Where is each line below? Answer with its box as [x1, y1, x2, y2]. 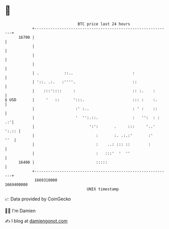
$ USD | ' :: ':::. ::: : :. [5, 97, 158, 103]
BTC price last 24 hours [77, 21, 130, 27]
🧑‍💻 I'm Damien [5, 208, 36, 214]
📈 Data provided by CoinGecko [5, 196, 71, 202]
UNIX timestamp [87, 186, 119, 192]
